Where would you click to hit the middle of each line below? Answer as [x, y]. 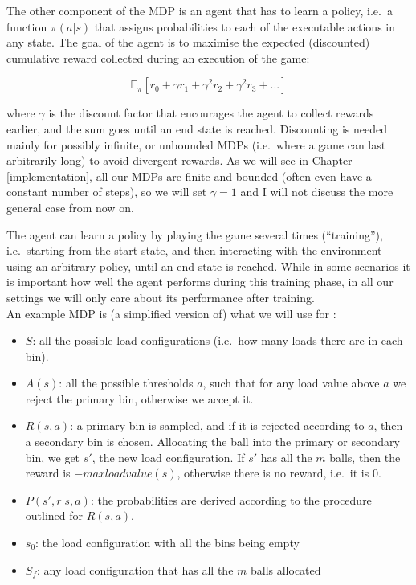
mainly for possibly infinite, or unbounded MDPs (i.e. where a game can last [196, 144]
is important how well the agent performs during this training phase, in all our [200, 282]
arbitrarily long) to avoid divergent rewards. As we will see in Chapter [179, 160]
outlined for [54, 515]
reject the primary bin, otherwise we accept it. [139, 398]
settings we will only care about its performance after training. [161, 297]
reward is [48, 473]
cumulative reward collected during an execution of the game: [158, 57]
